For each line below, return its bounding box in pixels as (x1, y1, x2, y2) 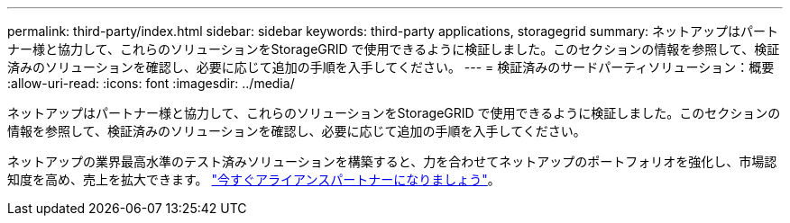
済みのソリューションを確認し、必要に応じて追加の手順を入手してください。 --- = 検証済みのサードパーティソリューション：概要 (7, 59, 775, 75)
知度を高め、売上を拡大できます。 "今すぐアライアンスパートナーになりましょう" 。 (7, 172, 501, 187)
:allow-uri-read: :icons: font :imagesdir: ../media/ (7, 76, 295, 91)
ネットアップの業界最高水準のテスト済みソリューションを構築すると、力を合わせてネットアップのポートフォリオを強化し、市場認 (7, 154, 777, 169)
